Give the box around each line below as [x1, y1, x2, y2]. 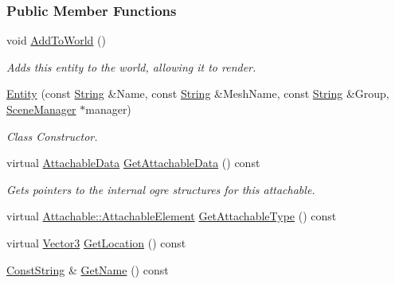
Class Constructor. [6, 127, 98, 144]
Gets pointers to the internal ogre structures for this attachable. [6, 181, 315, 197]
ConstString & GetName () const [6, 261, 169, 278]
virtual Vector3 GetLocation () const [6, 234, 186, 251]
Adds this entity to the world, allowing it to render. [6, 58, 256, 75]
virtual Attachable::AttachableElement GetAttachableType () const [6, 208, 337, 224]
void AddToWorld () [6, 32, 106, 49]
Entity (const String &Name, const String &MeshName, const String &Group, [6, 85, 389, 102]
